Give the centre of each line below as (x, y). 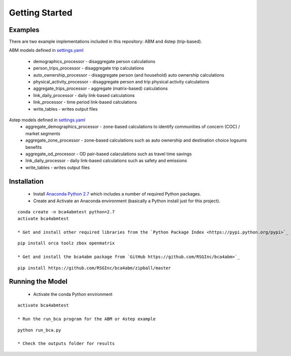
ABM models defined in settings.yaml (46, 50)
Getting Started (41, 13)
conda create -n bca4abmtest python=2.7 (66, 212)
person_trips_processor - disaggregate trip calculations (89, 68)
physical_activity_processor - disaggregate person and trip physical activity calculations (121, 82)
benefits (34, 147)
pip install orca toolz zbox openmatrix (66, 243)
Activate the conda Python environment (73, 294)
